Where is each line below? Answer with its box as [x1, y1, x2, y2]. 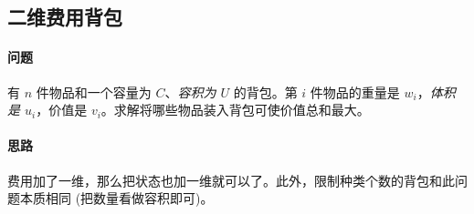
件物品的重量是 [310, 82, 400, 101]
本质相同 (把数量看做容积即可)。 [19, 189, 214, 208]
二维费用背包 [7, 3, 122, 31]
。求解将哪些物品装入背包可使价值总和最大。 [100, 100, 370, 119]
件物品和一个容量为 [36, 82, 152, 101]
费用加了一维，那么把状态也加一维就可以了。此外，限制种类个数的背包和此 [7, 170, 455, 189]
